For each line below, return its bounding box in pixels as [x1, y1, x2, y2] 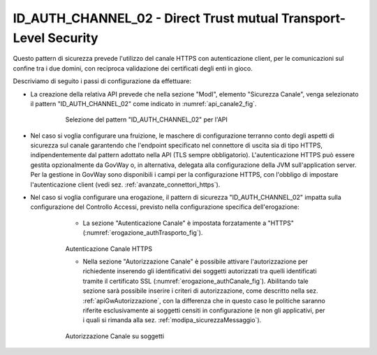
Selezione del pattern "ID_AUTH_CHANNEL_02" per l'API [65, 115, 228, 124]
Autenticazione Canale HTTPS [65, 245, 153, 253]
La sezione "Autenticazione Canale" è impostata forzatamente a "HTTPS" [82, 219, 295, 227]
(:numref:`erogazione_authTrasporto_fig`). [82, 229, 203, 237]
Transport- [281, 10, 346, 26]
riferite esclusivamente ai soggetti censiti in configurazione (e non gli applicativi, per [82, 306, 325, 314]
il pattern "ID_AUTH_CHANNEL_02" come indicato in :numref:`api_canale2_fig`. [30, 99, 257, 108]
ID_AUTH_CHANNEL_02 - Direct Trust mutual [13, 10, 279, 26]
